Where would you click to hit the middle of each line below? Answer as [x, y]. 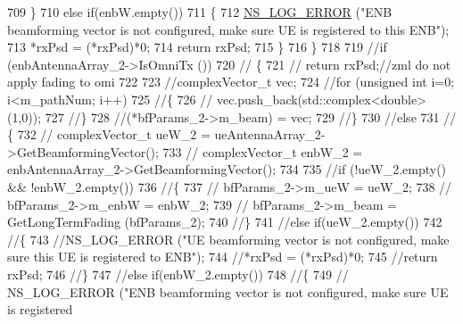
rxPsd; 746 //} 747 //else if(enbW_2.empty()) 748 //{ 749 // [178, 274]
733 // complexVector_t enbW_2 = [263, 151]
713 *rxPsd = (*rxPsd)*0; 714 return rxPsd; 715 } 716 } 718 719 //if [197, 47]
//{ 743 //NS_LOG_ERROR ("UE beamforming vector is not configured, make [228, 239]
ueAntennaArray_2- [270, 134]
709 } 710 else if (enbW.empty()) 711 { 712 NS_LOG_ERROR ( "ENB [200, 12]
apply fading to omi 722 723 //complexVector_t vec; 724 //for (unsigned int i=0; [231, 82]
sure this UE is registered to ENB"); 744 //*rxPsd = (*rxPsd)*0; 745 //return [223, 257]
